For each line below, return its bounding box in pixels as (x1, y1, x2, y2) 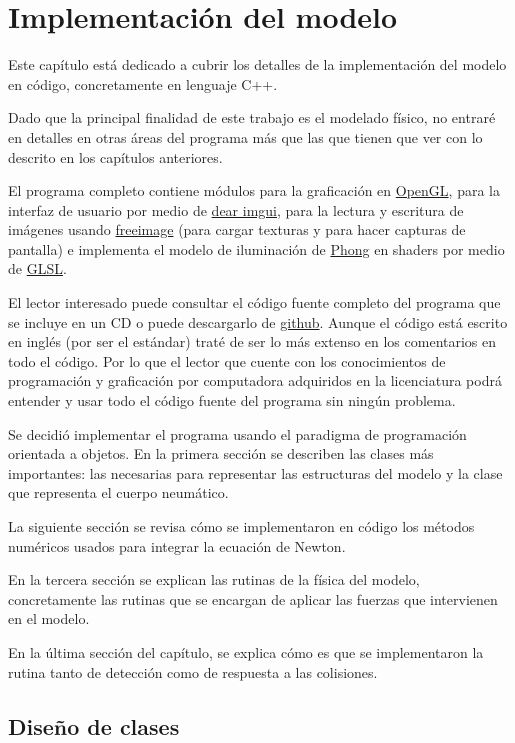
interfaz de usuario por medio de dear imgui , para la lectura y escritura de (8, 199, 464, 220)
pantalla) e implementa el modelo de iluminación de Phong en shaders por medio (8, 238, 505, 259)
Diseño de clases (8, 710, 180, 741)
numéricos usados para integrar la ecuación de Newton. (8, 535, 346, 556)
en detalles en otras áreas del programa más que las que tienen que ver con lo (8, 126, 483, 147)
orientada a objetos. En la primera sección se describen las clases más (8, 443, 434, 464)
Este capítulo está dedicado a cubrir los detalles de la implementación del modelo (8, 54, 507, 75)
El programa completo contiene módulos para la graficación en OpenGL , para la (8, 180, 500, 201)
